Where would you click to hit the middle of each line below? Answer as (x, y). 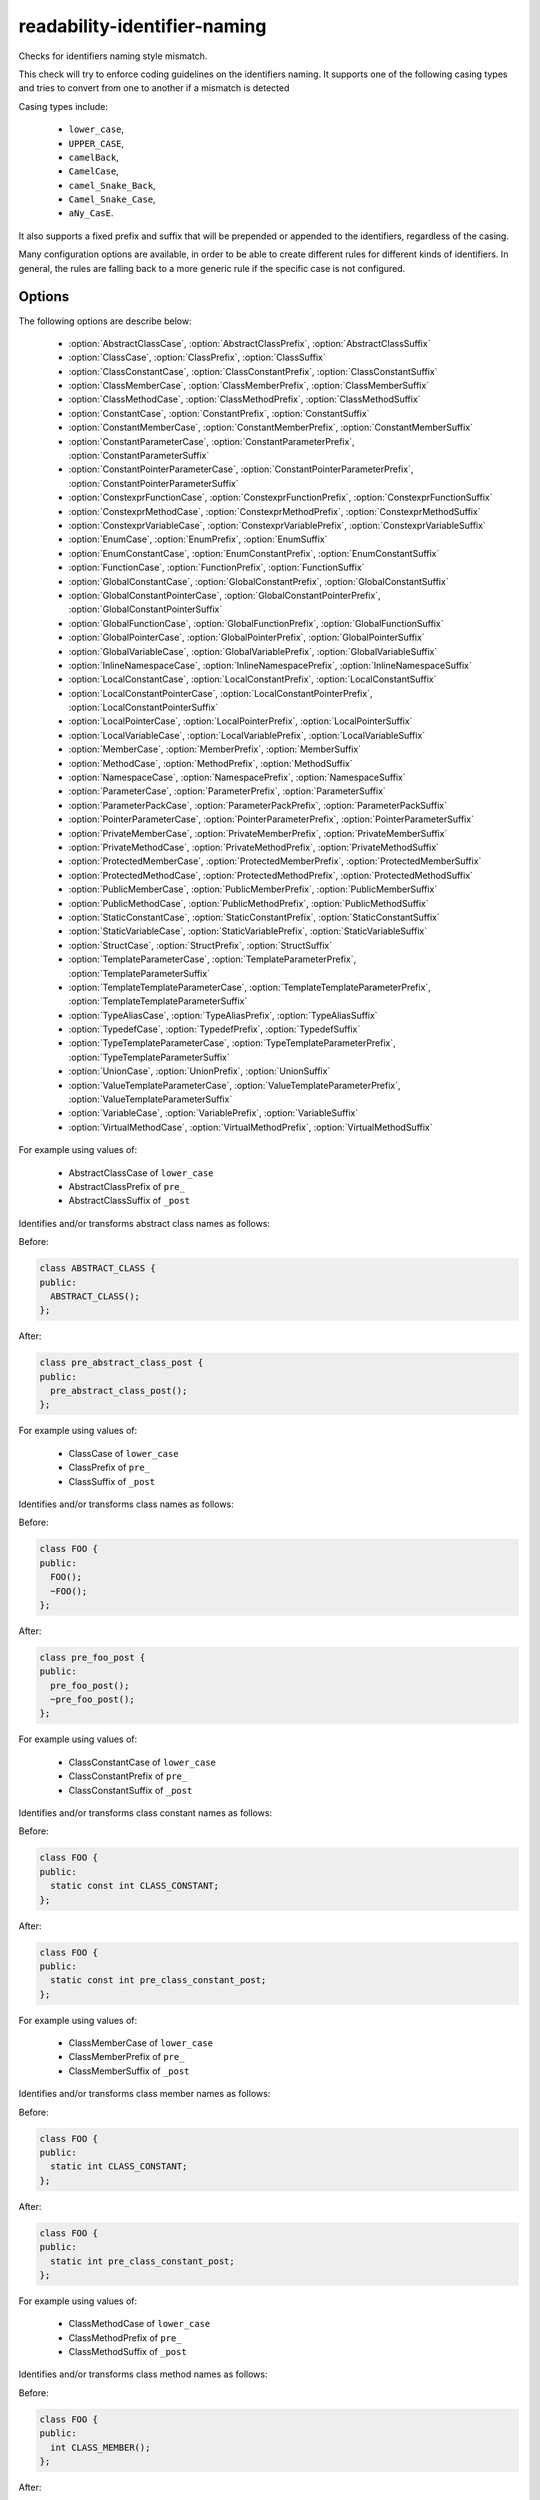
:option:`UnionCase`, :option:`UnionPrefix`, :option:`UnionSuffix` (199, 1071)
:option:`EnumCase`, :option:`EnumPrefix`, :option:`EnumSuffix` (198, 539)
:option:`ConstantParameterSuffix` (139, 456)
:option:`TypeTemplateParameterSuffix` (149, 1057)
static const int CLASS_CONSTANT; (135, 1886)
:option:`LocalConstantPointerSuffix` (143, 707)
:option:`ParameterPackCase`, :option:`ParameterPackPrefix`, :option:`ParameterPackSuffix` (257, 805)
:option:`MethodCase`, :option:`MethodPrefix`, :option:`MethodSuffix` (211, 763)
